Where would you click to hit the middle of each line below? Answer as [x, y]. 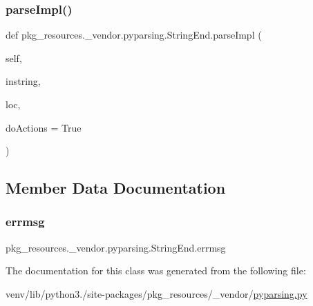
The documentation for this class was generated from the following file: [156, 271]
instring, [23, 81]
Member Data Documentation [116, 188]
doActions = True [44, 127]
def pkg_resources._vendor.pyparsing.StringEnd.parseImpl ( [134, 35]
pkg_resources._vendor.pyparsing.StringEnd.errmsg [116, 247]
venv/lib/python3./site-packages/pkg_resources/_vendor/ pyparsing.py [156, 293]
